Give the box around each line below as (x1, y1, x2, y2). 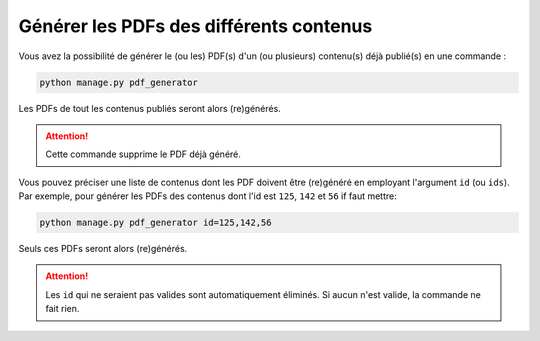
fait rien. (45, 303, 80, 315)
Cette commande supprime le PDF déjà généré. (45, 148, 242, 160)
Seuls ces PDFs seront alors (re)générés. (18, 243, 188, 255)
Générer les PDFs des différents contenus (18, 15, 373, 37)
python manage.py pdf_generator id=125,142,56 (39, 217, 272, 229)
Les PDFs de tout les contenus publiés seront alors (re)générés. (18, 102, 282, 114)
